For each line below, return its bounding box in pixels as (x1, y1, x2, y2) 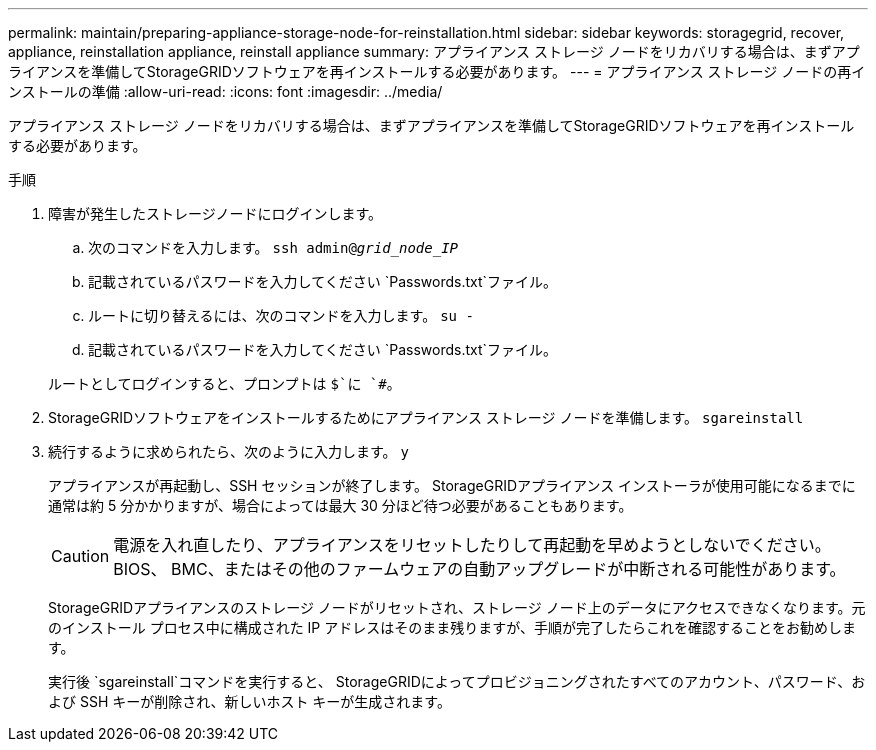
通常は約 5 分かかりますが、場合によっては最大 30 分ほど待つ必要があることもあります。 (48, 497, 633, 514)
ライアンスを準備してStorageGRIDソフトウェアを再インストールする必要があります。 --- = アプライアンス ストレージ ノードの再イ (8, 63, 866, 80)
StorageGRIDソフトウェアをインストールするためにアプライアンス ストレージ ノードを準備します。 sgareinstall (48, 409, 804, 426)
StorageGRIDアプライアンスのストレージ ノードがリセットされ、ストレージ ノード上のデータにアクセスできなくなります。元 (48, 599, 866, 616)
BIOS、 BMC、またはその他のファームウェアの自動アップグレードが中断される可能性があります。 (113, 559, 846, 579)
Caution (51, 546, 110, 566)
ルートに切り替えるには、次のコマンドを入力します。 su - (88, 307, 474, 324)
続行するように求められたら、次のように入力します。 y (48, 443, 409, 460)
